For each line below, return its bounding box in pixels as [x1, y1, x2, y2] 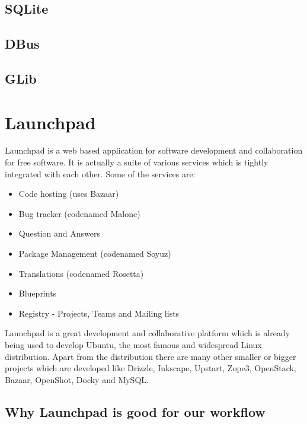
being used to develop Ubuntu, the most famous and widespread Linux [5, 339, 262, 350]
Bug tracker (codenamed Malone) [18, 207, 140, 219]
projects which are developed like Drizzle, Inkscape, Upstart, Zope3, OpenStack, [5, 362, 296, 374]
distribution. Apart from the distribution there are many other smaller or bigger [5, 350, 296, 362]
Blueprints [18, 287, 57, 299]
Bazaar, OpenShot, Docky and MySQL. [5, 373, 149, 385]
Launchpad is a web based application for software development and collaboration [5, 144, 303, 157]
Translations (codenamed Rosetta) [18, 267, 144, 279]
